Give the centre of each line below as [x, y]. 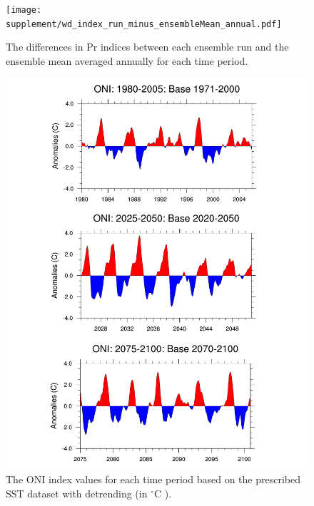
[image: [24, 10]
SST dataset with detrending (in [77, 493]
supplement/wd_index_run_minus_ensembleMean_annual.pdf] [144, 24]
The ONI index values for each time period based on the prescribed [153, 479]
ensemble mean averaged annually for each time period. [127, 60]
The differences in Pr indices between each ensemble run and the [147, 47]
